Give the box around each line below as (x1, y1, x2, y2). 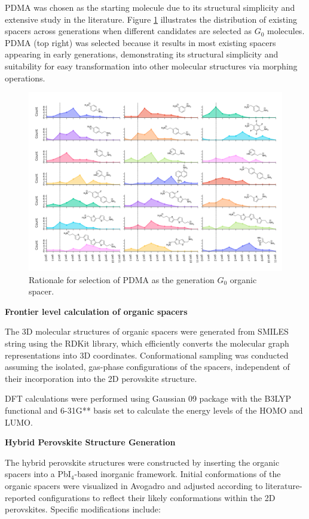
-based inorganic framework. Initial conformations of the (74, 468, 281, 480)
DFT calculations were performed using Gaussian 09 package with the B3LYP (5, 392, 292, 405)
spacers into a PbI (5, 468, 71, 480)
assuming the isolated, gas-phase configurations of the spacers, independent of (5, 360, 290, 373)
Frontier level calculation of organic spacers (5, 305, 188, 317)
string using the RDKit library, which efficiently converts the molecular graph (5, 337, 289, 350)
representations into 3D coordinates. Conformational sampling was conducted (5, 348, 289, 361)
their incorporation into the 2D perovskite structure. (5, 372, 197, 384)
